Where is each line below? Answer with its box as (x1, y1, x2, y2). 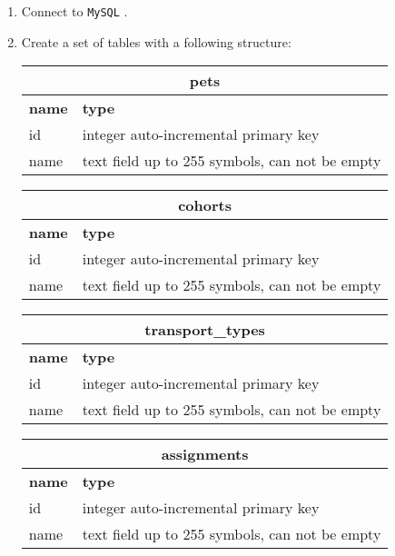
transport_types (144, 319, 265, 341)
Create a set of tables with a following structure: (21, 32, 291, 51)
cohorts (178, 194, 232, 216)
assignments (161, 443, 249, 465)
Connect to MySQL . (21, 2, 128, 20)
